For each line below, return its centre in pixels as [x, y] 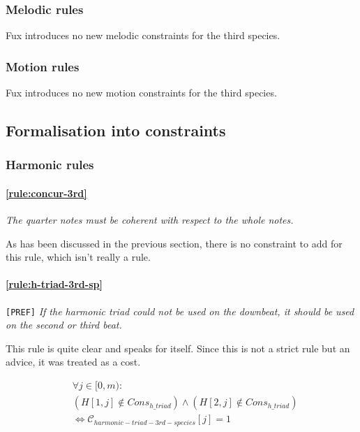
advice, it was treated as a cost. [73, 362]
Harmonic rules [50, 165]
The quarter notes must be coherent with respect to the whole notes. [150, 220]
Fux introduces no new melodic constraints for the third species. [143, 35]
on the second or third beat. [64, 325]
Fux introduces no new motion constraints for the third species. [141, 93]
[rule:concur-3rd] [46, 193]
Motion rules [43, 66]
